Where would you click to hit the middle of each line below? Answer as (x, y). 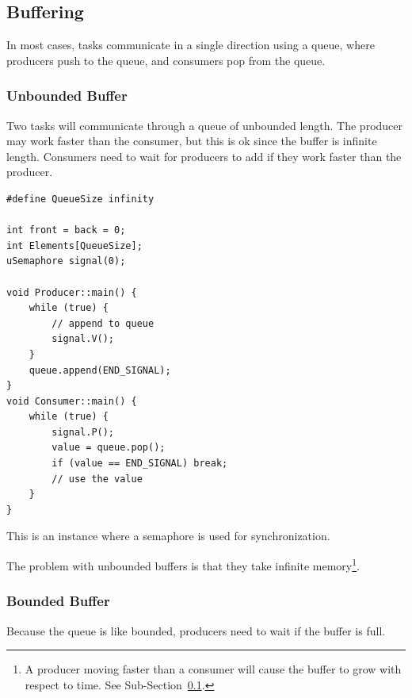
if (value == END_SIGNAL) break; (140, 464)
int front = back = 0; (66, 230)
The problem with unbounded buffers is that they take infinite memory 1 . (183, 564)
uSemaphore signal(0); (66, 261)
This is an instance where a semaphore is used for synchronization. (168, 536)
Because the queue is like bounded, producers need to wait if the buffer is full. (196, 630)
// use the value (97, 479)
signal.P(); (83, 432)
